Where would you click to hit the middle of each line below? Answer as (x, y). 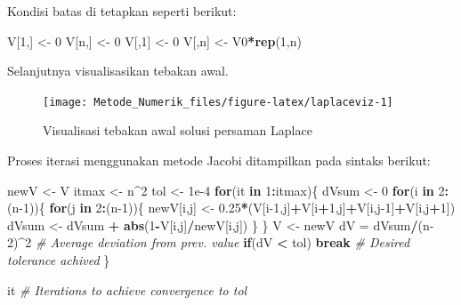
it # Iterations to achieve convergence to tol (127, 289)
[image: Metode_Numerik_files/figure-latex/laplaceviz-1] (218, 102)
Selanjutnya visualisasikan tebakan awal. (118, 71)
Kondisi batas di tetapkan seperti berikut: (122, 11)
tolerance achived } (59, 260)
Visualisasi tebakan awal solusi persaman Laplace (178, 130)
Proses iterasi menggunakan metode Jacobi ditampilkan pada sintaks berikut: (219, 161)
